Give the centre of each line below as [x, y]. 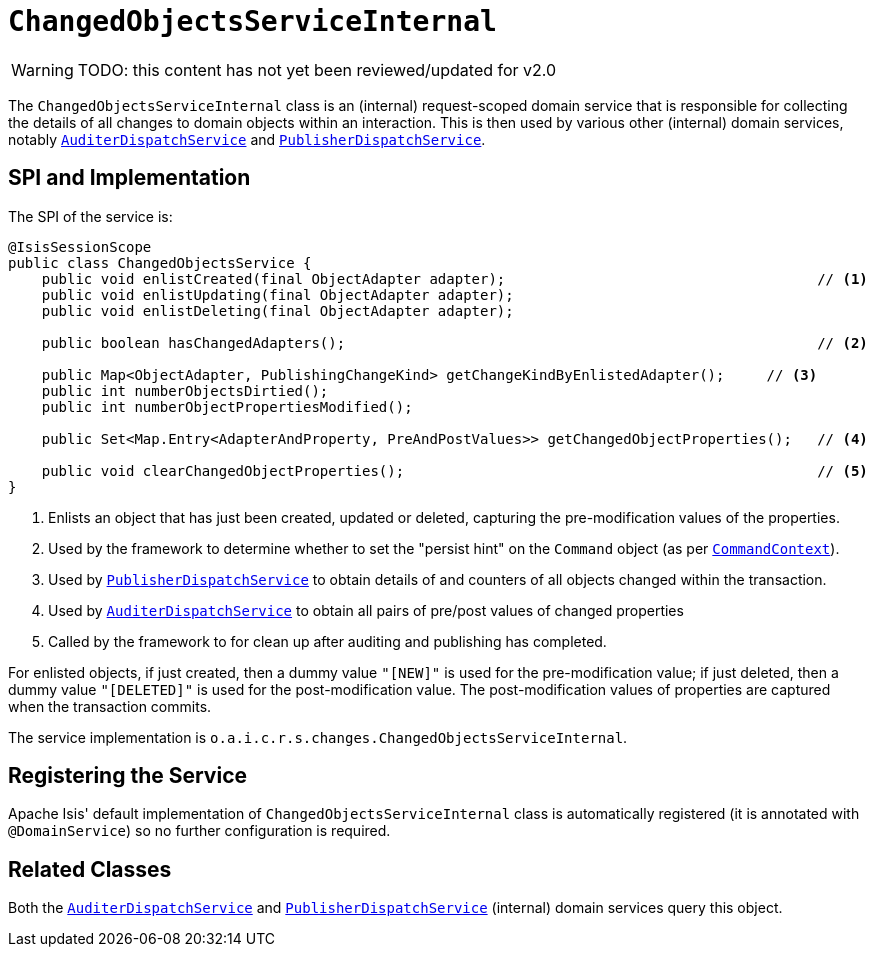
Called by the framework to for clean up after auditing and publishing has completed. [327, 641]
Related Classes [90, 869]
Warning [42, 69]
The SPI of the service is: [90, 216]
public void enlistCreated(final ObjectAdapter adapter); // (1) [454, 278]
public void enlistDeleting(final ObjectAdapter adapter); [277, 310]
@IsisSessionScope [80, 246]
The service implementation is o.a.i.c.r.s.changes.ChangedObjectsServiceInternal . [318, 737]
